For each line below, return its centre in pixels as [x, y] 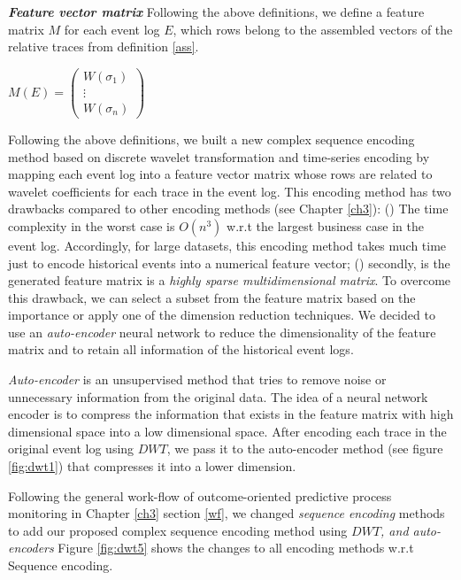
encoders [31, 548]
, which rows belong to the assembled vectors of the [313, 29]
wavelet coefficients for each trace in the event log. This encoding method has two [230, 191]
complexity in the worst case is [92, 225]
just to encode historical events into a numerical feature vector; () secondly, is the [229, 263]
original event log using [71, 449]
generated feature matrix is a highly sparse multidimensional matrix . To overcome [230, 280]
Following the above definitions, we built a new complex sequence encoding [211, 139]
